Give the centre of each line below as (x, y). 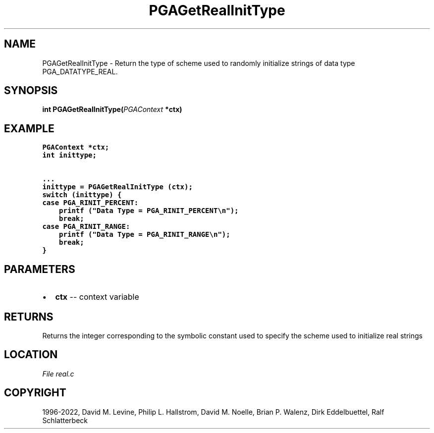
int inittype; (69, 155)
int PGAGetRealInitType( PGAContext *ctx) (112, 109)
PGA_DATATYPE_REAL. (80, 71)
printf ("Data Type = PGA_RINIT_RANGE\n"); (145, 235)
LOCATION (31, 355)
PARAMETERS (40, 269)
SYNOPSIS (31, 91)
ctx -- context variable (97, 297)
